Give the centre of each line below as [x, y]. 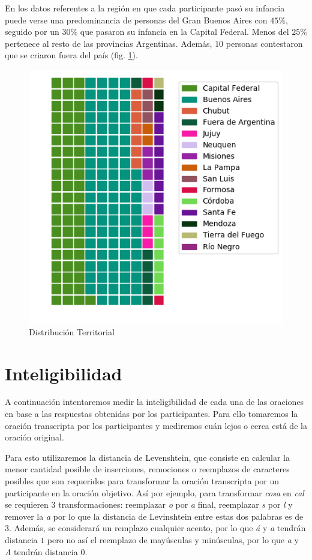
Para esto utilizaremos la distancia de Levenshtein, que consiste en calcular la [147, 457]
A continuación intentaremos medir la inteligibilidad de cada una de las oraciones [154, 402]
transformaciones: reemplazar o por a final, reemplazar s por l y [175, 504]
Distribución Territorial [72, 331]
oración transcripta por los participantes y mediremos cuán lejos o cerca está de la [156, 425]
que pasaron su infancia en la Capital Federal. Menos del [184, 32]
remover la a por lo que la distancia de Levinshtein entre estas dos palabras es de [154, 516]
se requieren [27, 504]
